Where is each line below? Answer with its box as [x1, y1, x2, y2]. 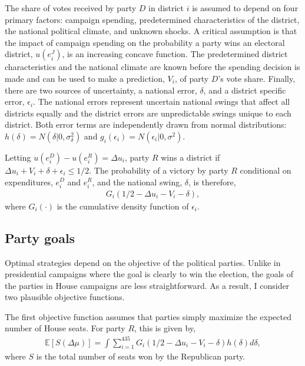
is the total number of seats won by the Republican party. [36, 350, 246, 362]
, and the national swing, [92, 175, 183, 188]
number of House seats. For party [5, 322, 125, 334]
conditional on [240, 164, 291, 176]
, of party [174, 72, 209, 84]
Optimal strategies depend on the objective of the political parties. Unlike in [5, 256, 281, 268]
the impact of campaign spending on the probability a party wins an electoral [5, 36, 285, 48]
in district [148, 2, 184, 14]
